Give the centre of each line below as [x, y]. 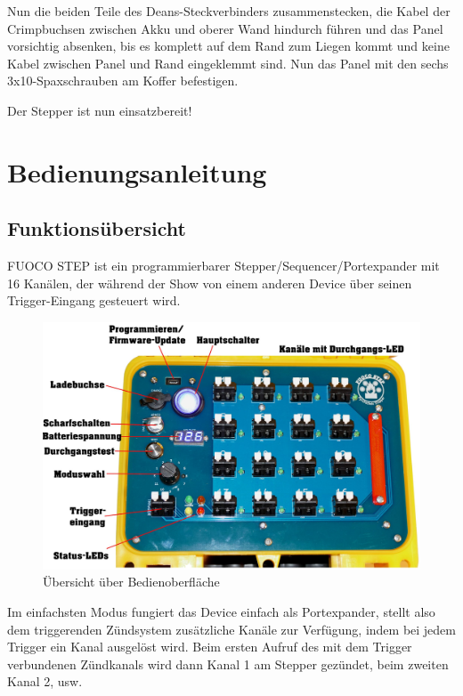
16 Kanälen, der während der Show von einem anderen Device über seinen [210, 283]
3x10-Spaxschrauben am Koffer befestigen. [123, 81]
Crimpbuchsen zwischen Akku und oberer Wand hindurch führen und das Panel [225, 28]
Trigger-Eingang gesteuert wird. [94, 300]
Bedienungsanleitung [137, 171]
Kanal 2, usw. [45, 681]
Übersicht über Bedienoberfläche [131, 582]
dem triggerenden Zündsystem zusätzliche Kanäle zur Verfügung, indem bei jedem [231, 629]
